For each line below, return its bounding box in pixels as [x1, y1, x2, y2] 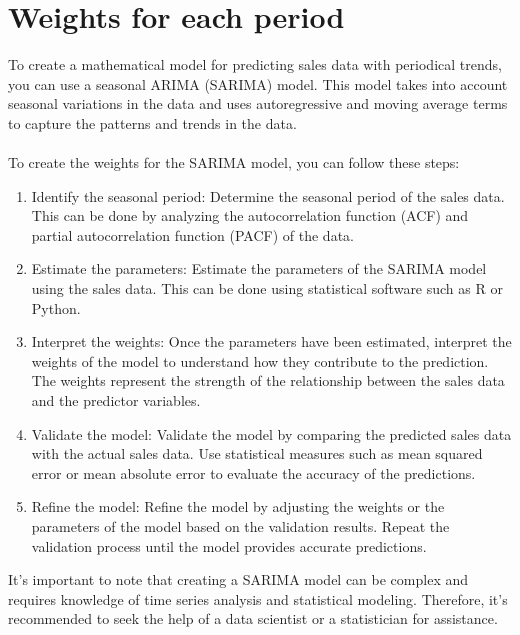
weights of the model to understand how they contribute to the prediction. [31, 350, 489, 371]
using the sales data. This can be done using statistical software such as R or [31, 278, 503, 299]
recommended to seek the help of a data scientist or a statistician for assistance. [8, 608, 498, 629]
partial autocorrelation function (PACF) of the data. [31, 224, 354, 245]
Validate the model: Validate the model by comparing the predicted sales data [31, 423, 512, 444]
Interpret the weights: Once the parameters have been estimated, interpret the [31, 331, 512, 352]
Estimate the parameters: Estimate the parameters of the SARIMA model [31, 258, 487, 279]
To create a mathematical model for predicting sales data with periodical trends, [8, 54, 502, 75]
